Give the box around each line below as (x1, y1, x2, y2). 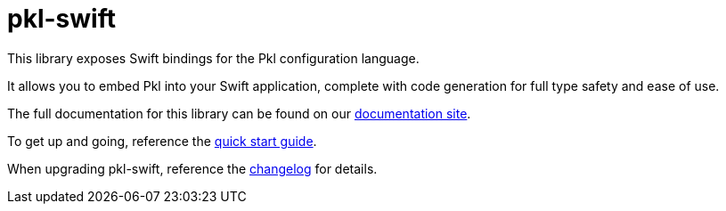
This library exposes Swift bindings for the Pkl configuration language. (7, 50, 420, 66)
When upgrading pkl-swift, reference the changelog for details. (7, 160, 378, 176)
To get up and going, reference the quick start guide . (7, 133, 317, 149)
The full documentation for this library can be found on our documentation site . (7, 105, 471, 121)
